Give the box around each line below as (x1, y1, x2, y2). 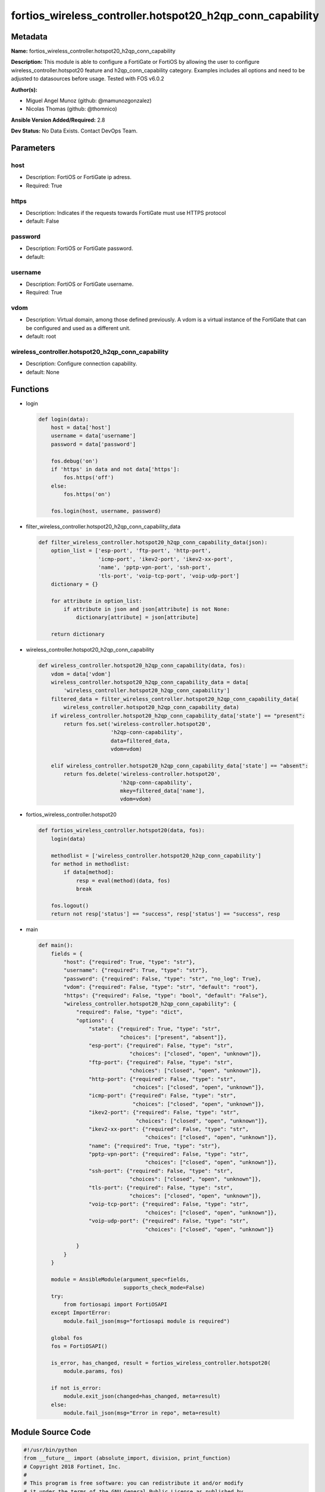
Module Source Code (11, 1427, 91, 1437)
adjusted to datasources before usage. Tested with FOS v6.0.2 (11, 75, 165, 82)
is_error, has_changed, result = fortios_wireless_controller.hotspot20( (51, 1360, 271, 1366)
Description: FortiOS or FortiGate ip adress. (26, 174, 132, 181)
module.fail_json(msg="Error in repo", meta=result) (63, 1410, 221, 1417)
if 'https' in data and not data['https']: (51, 466, 180, 473)
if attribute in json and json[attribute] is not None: (63, 606, 230, 613)
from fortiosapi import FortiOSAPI (63, 1301, 168, 1308)
